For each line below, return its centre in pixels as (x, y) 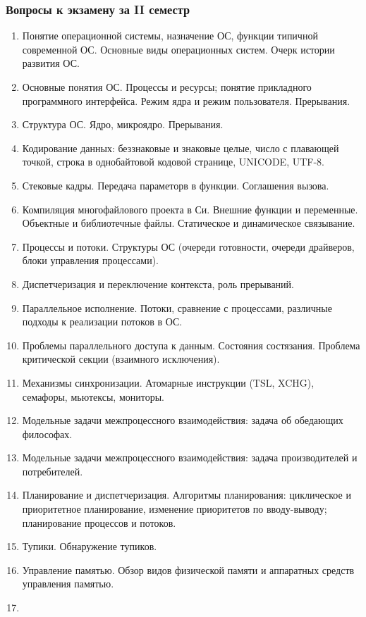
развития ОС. (51, 63)
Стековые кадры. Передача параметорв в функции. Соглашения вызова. (176, 185)
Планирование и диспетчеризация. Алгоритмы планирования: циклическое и (187, 495)
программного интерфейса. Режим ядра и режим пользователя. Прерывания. (186, 100)
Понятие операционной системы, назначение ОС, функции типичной (170, 36)
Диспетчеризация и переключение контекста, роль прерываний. (158, 283)
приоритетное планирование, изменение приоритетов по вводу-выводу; (175, 509)
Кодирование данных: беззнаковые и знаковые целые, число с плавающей (181, 148)
